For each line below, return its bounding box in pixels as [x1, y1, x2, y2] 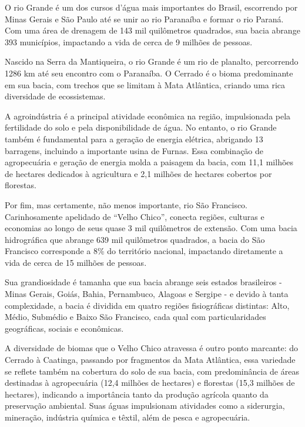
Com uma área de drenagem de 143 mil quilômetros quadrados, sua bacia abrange [5, 24, 300, 36]
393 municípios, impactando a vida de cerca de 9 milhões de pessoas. [5, 35, 253, 48]
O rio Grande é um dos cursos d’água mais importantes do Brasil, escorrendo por [5, 1, 298, 13]
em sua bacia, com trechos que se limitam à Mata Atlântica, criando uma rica [5, 78, 286, 91]
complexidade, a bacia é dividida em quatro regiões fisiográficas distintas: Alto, [5, 299, 290, 311]
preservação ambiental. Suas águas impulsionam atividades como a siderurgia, [5, 399, 285, 412]
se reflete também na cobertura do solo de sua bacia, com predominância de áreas [5, 365, 299, 377]
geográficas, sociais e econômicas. [5, 322, 124, 334]
